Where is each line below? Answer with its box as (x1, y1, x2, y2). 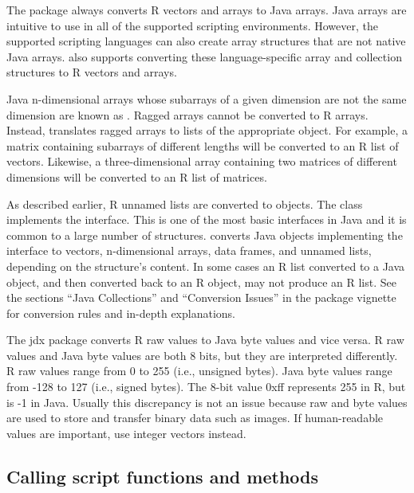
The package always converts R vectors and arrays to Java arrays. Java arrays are (6, 2, 407, 18)
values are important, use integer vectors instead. (6, 425, 246, 441)
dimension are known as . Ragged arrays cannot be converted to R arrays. (6, 106, 369, 123)
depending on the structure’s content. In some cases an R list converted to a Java (6, 257, 405, 274)
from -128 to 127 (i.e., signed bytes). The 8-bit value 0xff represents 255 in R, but (6, 378, 406, 395)
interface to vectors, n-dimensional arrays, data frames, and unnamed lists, (6, 242, 372, 259)
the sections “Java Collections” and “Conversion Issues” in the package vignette (6, 289, 396, 306)
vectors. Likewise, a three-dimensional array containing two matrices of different (6, 153, 397, 170)
